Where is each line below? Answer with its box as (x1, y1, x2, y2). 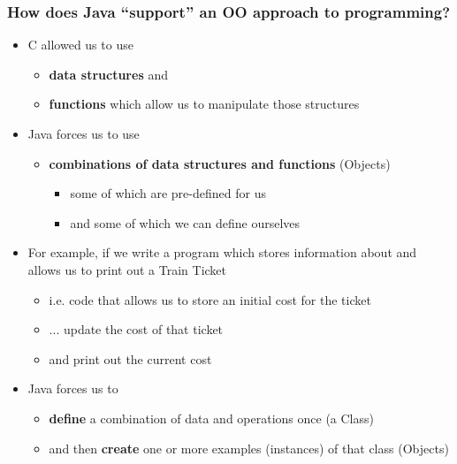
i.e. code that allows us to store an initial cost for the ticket (49, 290, 371, 308)
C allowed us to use (27, 35, 133, 54)
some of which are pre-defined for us (70, 184, 266, 202)
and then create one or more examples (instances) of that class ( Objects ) (49, 438, 449, 457)
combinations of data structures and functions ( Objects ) (49, 154, 391, 172)
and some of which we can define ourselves (70, 213, 301, 232)
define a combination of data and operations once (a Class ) (49, 408, 374, 427)
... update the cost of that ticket (49, 320, 224, 338)
